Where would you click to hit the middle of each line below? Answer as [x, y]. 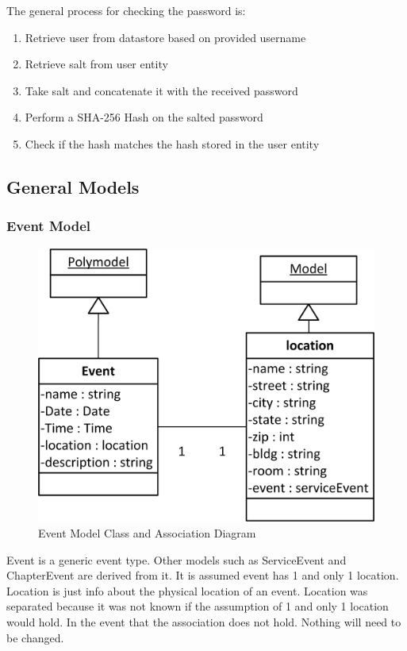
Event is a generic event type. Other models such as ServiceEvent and [177, 559]
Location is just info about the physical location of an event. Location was [187, 590]
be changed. [35, 637]
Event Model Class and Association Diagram [147, 532]
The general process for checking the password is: [126, 10]
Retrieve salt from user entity [96, 64]
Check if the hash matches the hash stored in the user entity [172, 143]
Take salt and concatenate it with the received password [161, 90]
